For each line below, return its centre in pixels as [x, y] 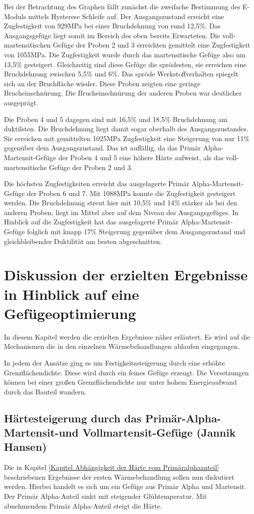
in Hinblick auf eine [71, 294]
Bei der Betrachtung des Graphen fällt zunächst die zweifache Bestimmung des [122, 6]
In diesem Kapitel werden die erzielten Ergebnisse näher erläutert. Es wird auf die [127, 336]
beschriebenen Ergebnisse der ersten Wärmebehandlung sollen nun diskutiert [119, 477]
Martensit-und [41, 432]
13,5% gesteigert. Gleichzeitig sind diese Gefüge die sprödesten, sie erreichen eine [125, 64]
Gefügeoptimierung [70, 313]
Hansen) [25, 447]
